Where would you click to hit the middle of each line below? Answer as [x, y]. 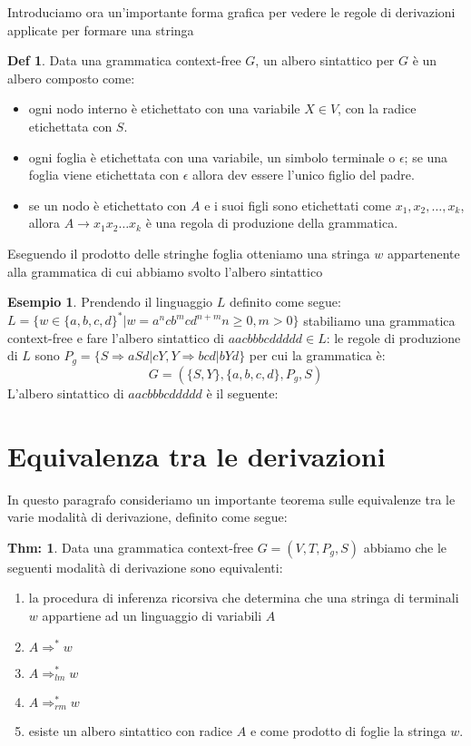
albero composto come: [71, 78]
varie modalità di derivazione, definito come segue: [147, 517]
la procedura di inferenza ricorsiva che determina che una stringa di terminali [244, 598]
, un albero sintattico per [325, 60]
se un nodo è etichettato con [108, 205]
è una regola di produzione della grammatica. [272, 223]
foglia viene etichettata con [104, 175]
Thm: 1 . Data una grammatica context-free [131, 547]
